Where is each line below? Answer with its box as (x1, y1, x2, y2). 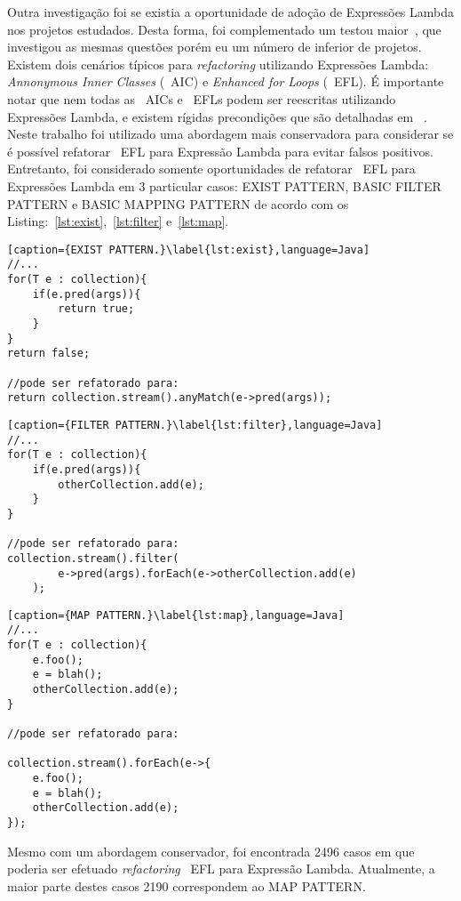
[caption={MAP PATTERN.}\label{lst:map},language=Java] (7, 608, 345, 622)
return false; (7, 347, 91, 360)
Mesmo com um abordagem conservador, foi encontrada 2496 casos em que (7, 841, 415, 860)
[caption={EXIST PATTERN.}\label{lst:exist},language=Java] (7, 243, 370, 256)
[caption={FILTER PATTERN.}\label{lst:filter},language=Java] (7, 418, 383, 431)
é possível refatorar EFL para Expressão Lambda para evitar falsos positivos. (7, 141, 433, 160)
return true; (58, 302, 135, 316)
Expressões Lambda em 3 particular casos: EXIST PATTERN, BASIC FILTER (7, 176, 441, 195)
